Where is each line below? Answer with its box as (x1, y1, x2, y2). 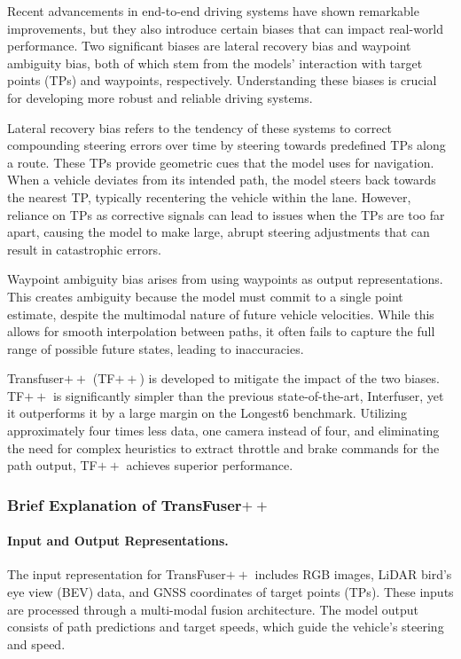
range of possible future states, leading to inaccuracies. (7, 339, 304, 357)
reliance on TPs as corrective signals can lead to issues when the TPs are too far (7, 205, 445, 224)
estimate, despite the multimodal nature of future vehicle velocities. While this (7, 304, 434, 323)
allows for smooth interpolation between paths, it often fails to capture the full (7, 322, 435, 341)
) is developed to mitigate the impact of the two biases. (139, 369, 440, 388)
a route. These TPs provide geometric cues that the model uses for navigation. (7, 153, 434, 171)
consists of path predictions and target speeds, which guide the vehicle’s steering (7, 617, 444, 636)
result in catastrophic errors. (7, 239, 161, 258)
